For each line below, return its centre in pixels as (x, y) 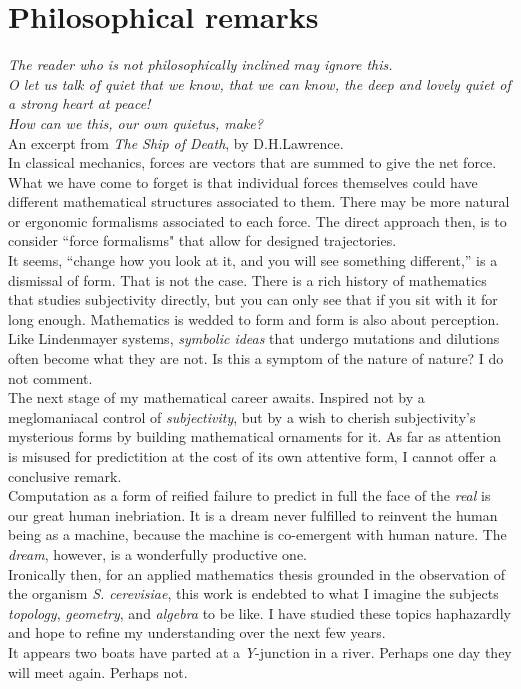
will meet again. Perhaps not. (98, 671)
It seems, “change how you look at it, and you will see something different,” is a (253, 260)
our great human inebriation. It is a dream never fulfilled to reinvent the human (253, 514)
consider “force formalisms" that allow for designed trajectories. (202, 240)
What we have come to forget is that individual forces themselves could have (243, 181)
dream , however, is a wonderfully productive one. (158, 553)
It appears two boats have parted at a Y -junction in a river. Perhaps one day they (260, 651)
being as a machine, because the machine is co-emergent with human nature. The (257, 534)
